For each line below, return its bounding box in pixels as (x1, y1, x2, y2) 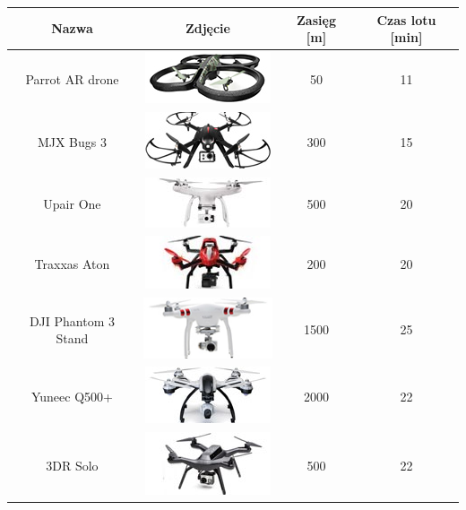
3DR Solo (46, 455, 99, 474)
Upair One (43, 194, 101, 213)
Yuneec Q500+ (30, 387, 113, 406)
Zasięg (297, 10, 336, 29)
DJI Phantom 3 (29, 311, 115, 330)
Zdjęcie (185, 19, 230, 38)
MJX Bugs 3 (37, 132, 107, 151)
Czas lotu (376, 10, 436, 29)
